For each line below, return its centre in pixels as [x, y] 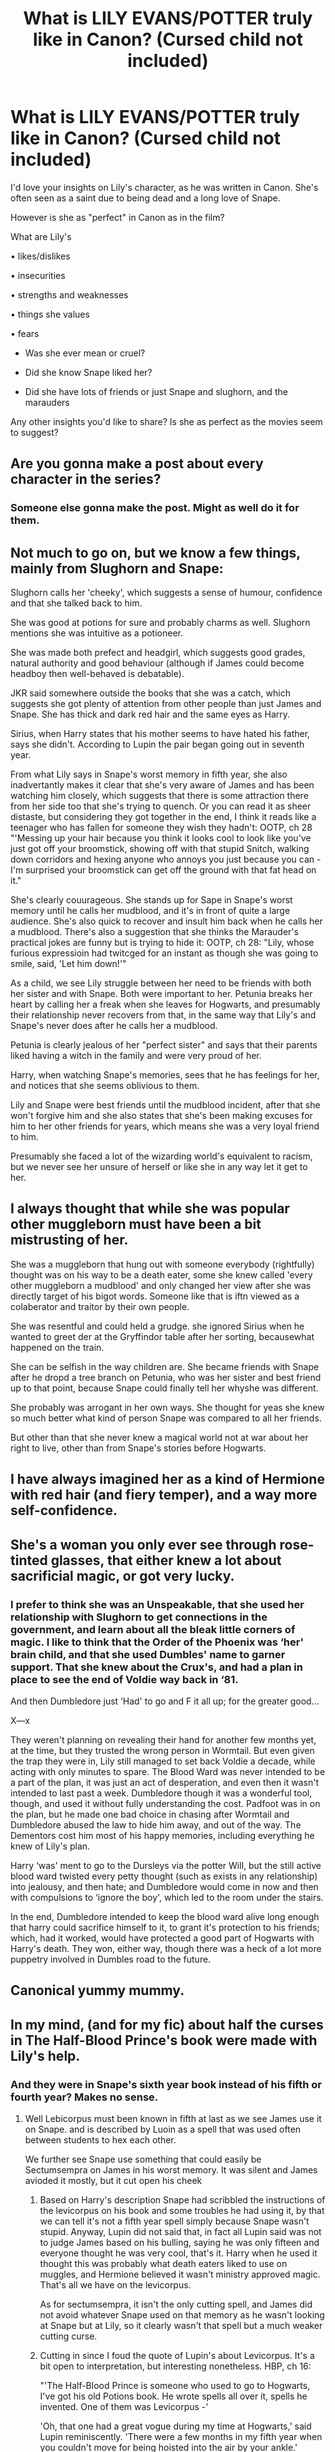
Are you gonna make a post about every [137, 463]
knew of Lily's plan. [50, 1846]
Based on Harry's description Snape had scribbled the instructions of [182, 2200]
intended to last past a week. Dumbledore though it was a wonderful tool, [161, 1793]
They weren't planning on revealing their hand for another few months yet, [163, 1739]
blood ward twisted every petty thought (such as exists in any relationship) [164, 1876]
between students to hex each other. [100, 2140]
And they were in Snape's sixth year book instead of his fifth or [166, 2084]
